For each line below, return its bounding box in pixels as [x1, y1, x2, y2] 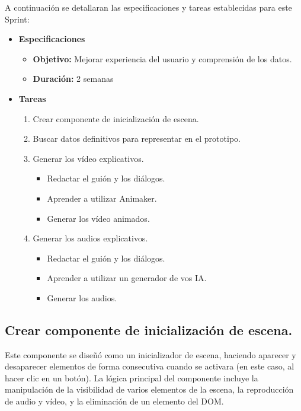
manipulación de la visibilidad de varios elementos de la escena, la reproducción [5, 383, 294, 396]
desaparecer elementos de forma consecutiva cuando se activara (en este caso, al [5, 360, 294, 372]
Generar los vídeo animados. [47, 212, 150, 224]
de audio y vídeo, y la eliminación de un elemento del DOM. [5, 395, 224, 407]
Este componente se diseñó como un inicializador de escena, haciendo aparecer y [5, 348, 296, 361]
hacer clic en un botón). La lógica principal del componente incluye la [5, 371, 258, 384]
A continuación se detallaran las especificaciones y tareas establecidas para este [5, 1, 292, 13]
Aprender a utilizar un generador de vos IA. [47, 272, 207, 284]
